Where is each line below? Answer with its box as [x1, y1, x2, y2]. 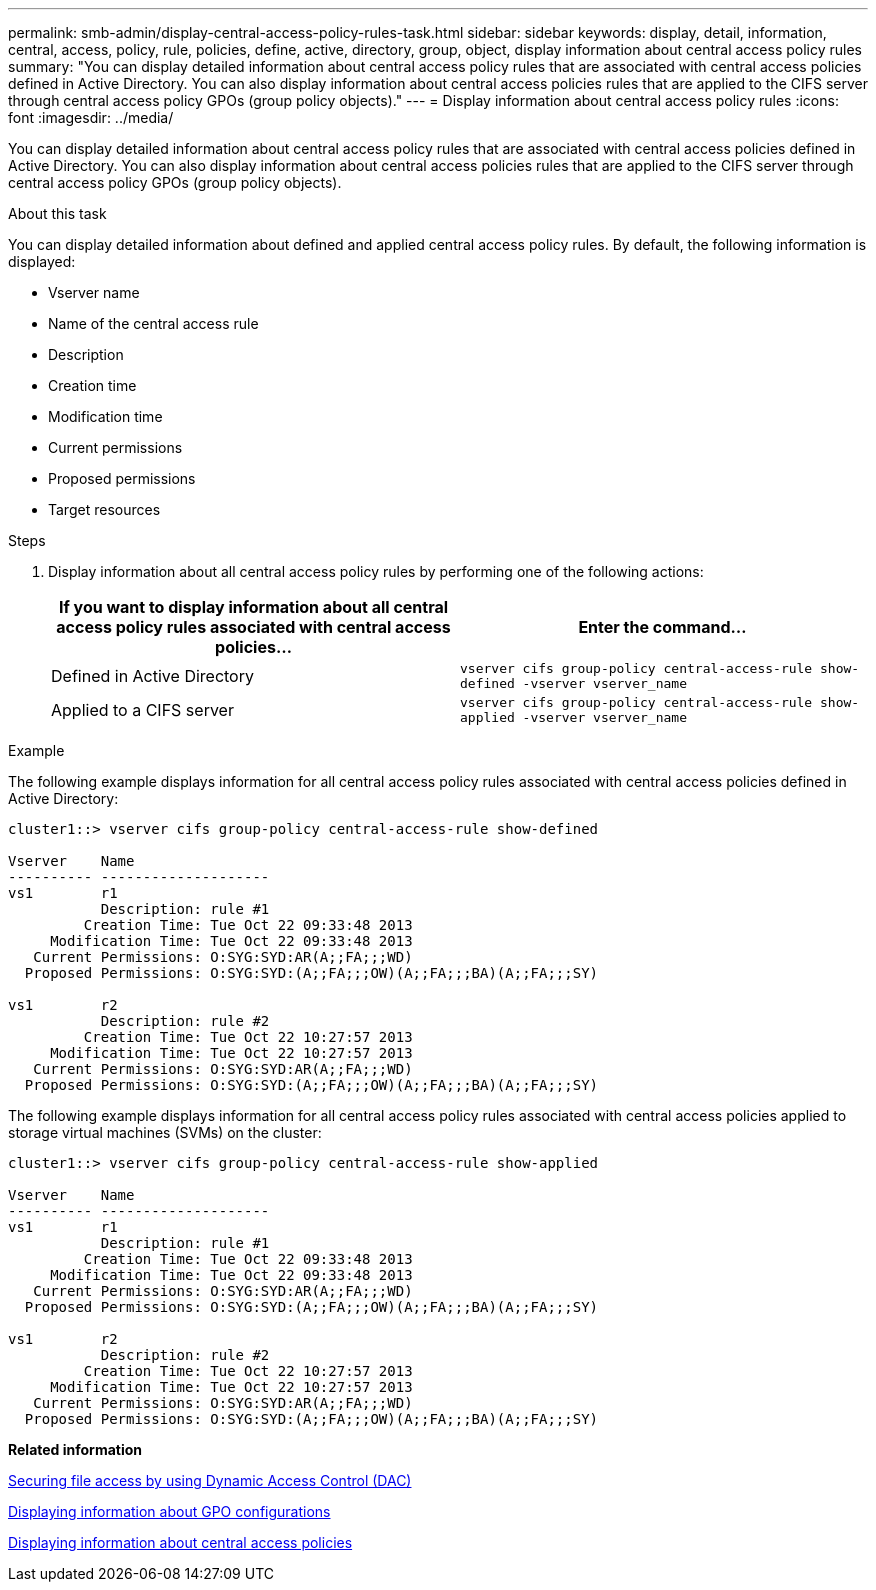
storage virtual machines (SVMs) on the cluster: [8, 1124, 322, 1141]
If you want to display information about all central [58, 597, 449, 617]
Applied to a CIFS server [51, 700, 234, 720]
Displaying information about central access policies [8, 1534, 353, 1551]
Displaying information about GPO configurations [8, 1503, 331, 1520]
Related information [8, 1441, 143, 1458]
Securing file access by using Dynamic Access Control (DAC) [8, 1472, 412, 1489]
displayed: [8, 253, 76, 270]
